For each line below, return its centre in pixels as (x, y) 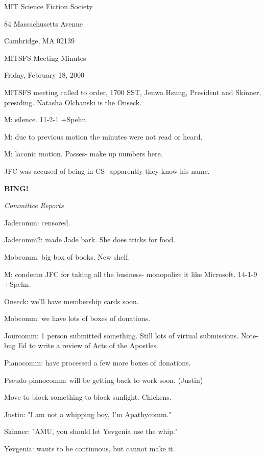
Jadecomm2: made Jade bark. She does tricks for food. (90, 239)
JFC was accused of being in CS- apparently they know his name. (107, 170)
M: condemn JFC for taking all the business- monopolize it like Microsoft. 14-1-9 (131, 274)
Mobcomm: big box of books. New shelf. (67, 256)
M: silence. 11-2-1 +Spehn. (46, 119)
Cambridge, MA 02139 (40, 41)
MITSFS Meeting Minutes (45, 58)
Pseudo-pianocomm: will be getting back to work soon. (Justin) (104, 380)
